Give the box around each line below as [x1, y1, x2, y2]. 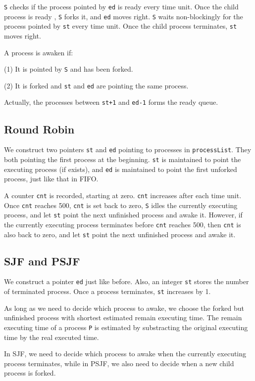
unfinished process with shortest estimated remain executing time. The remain [4, 312, 242, 323]
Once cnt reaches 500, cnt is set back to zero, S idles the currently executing [4, 200, 238, 210]
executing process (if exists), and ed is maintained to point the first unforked [4, 164, 237, 174]
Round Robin [4, 121, 75, 136]
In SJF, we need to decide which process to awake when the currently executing [4, 348, 247, 359]
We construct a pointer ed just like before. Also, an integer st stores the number [4, 276, 249, 287]
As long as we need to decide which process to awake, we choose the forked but [4, 302, 244, 313]
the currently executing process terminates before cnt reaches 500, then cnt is [4, 219, 241, 229]
